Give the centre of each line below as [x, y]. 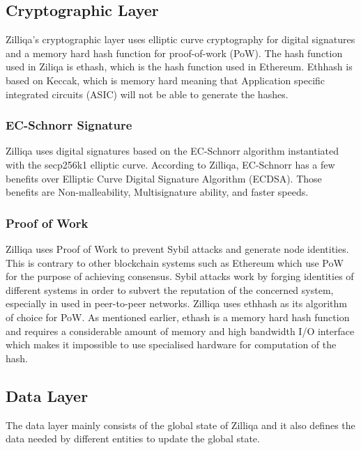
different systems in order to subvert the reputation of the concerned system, [170, 289]
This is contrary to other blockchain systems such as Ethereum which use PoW [175, 262]
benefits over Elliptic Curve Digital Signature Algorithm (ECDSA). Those [164, 178]
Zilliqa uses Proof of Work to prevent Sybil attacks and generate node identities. [177, 248]
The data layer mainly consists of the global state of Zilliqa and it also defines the [180, 425]
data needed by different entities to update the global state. [133, 439]
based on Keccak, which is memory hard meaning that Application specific [166, 80]
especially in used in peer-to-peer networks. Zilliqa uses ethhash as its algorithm [176, 303]
